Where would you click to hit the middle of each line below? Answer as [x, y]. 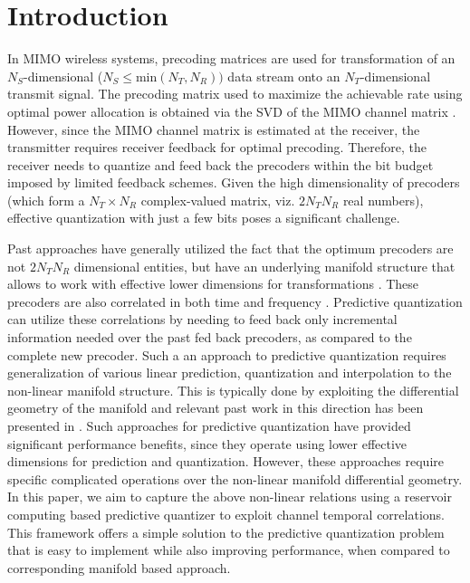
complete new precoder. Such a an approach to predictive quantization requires [227, 354]
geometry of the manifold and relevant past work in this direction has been [216, 408]
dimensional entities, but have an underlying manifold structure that [264, 266]
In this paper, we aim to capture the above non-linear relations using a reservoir [230, 497]
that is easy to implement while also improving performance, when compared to [229, 550]
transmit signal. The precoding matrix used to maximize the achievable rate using [235, 94]
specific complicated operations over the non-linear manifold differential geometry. [235, 478]
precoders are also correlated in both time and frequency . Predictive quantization [235, 301]
